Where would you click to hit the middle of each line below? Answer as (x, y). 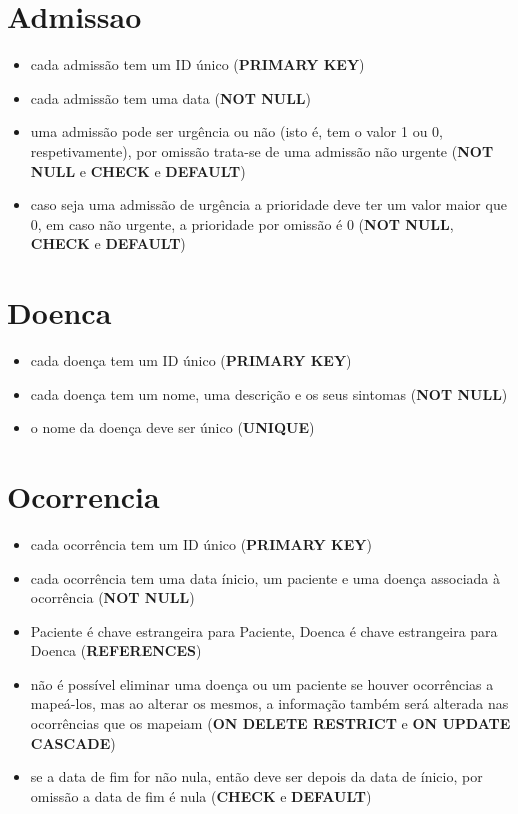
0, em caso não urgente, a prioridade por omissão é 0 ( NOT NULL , (242, 223)
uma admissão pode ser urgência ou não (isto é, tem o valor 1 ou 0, (237, 131)
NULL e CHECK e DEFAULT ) (138, 170)
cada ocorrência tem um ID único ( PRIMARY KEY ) (201, 543)
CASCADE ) (73, 742)
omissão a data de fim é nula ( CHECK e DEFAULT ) (201, 795)
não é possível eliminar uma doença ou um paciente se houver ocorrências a (262, 683)
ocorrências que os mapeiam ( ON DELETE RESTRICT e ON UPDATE (270, 723)
